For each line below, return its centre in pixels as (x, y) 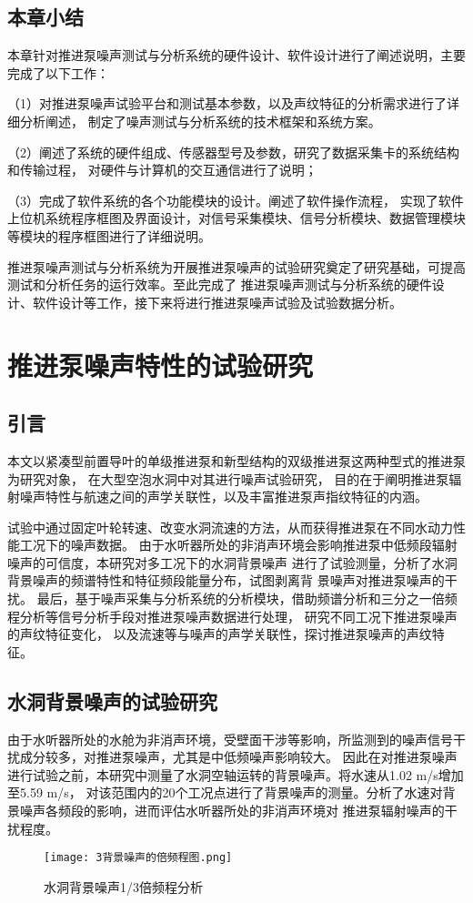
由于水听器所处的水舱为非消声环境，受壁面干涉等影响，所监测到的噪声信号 (230, 739)
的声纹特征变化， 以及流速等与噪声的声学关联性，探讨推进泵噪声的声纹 (220, 634)
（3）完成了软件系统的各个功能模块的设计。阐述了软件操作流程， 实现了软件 (236, 200)
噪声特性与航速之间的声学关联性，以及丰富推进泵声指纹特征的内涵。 (223, 497)
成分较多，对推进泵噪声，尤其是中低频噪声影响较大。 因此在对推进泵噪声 (238, 757)
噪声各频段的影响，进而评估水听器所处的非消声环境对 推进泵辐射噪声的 (232, 811)
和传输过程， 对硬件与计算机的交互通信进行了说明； (162, 170)
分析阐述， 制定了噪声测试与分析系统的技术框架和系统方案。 (200, 121)
